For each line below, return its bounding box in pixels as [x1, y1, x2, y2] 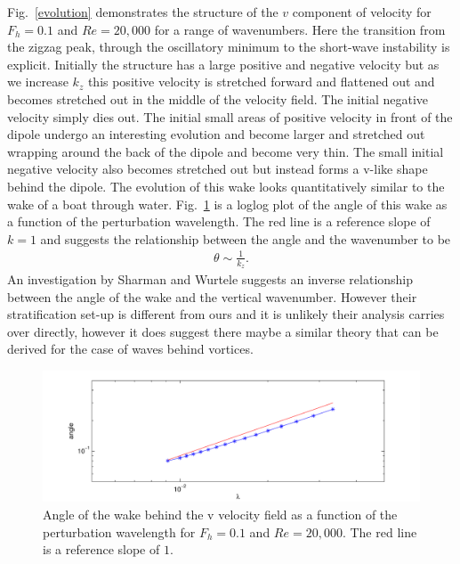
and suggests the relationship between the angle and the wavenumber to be [40, 229, 451, 248]
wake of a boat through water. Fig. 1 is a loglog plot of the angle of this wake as [7, 194, 448, 213]
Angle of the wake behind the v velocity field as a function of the [43, 505, 398, 524]
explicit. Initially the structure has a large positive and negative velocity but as [7, 54, 440, 73]
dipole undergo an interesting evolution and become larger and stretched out [7, 125, 425, 143]
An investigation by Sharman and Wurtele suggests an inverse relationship [7, 270, 414, 289]
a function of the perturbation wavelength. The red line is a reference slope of [7, 212, 431, 231]
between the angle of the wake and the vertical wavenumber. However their [7, 287, 417, 306]
